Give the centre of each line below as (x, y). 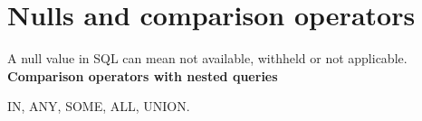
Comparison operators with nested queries (143, 75)
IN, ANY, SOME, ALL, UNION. (99, 106)
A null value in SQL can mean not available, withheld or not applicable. (207, 58)
